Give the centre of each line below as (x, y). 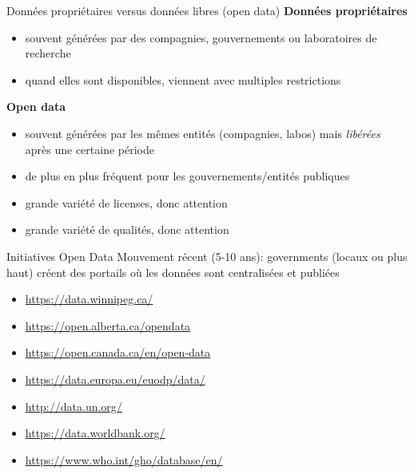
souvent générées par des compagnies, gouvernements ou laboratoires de (201, 37)
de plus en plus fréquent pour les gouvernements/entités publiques (187, 176)
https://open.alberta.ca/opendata (108, 325)
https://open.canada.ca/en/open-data (118, 352)
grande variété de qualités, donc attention (127, 229)
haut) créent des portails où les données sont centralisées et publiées (173, 272)
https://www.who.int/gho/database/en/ (124, 459)
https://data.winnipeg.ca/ (89, 299)
